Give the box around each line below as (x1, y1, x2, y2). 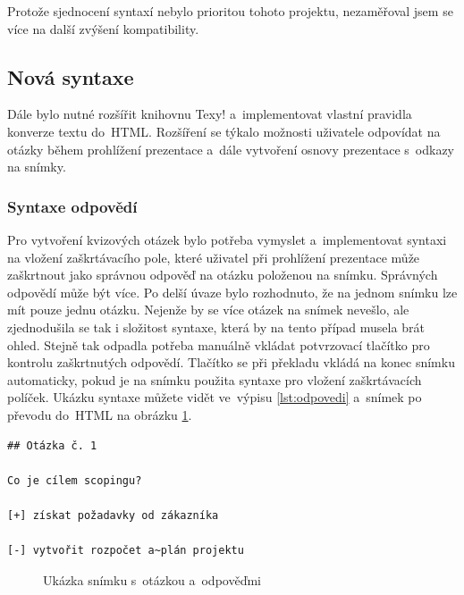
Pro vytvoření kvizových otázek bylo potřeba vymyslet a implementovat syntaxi (7, 230, 447, 248)
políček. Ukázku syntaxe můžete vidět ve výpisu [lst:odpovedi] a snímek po (7, 388, 422, 406)
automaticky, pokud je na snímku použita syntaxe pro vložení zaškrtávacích (7, 370, 422, 389)
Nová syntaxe (7, 63, 134, 90)
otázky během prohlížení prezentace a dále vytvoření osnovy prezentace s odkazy (7, 139, 455, 158)
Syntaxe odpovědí (7, 195, 138, 217)
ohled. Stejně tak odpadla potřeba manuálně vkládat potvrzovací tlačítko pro (7, 335, 430, 354)
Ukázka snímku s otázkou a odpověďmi (43, 570, 261, 589)
